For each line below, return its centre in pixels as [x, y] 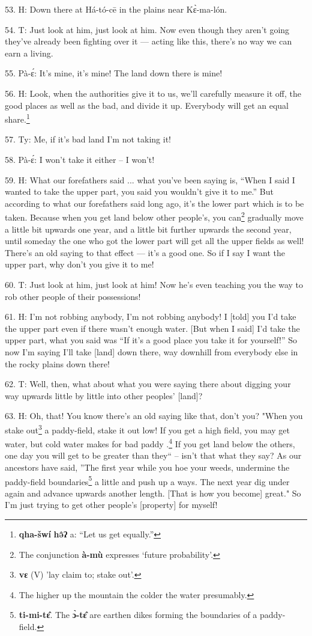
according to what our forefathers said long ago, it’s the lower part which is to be [154, 203]
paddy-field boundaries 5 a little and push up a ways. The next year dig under [147, 480]
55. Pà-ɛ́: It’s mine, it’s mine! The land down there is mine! [114, 73]
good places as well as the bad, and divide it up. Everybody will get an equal [147, 105]
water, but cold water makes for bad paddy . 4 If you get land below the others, [150, 443]
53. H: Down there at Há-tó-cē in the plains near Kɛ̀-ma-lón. [116, 9]
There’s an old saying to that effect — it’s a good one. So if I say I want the [145, 252]
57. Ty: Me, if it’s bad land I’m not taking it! [88, 139]
